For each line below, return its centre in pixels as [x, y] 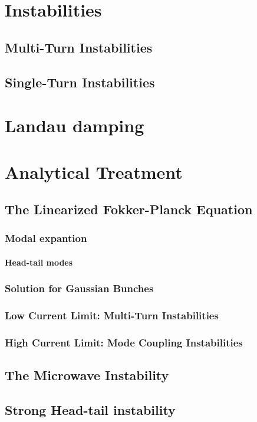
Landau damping [75, 125]
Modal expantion [46, 238]
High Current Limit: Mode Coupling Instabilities [124, 343]
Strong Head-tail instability [90, 410]
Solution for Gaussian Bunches [79, 288]
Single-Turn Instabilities [80, 82]
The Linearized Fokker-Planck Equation [129, 209]
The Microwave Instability [87, 375]
